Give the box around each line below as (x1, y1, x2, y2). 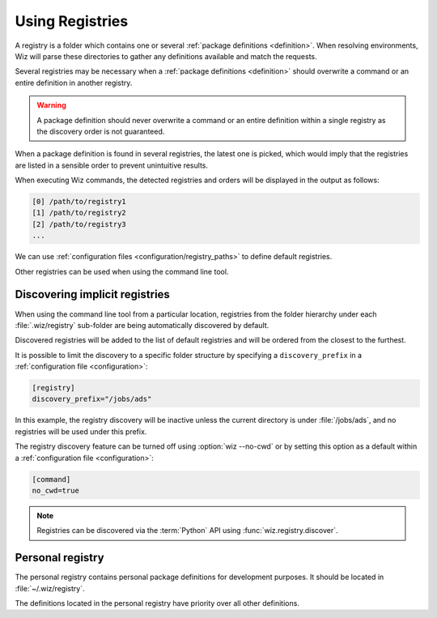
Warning (36, 100, 66, 110)
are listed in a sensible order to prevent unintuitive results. (15, 160, 209, 170)
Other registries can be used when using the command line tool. (15, 266, 229, 276)
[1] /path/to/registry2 (32, 208, 127, 218)
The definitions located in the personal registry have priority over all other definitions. (15, 599, 299, 608)
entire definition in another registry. (15, 78, 133, 87)
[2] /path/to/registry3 (32, 219, 127, 228)
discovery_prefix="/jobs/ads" (32, 394, 152, 404)
